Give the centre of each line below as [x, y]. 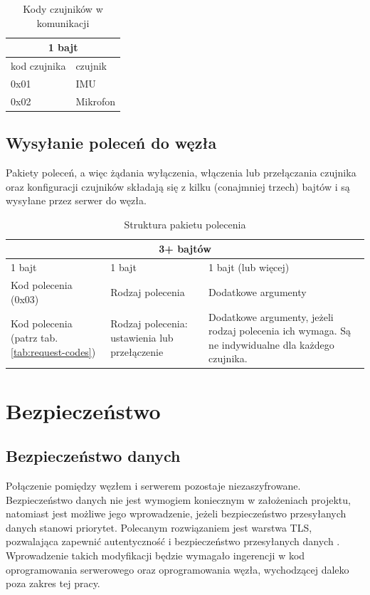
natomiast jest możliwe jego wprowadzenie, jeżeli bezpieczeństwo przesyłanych [176, 514]
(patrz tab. [35, 337]
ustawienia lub [142, 337]
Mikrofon [96, 101]
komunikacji [63, 22]
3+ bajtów [185, 249]
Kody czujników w [63, 9]
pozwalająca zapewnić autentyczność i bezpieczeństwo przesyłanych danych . [173, 541]
